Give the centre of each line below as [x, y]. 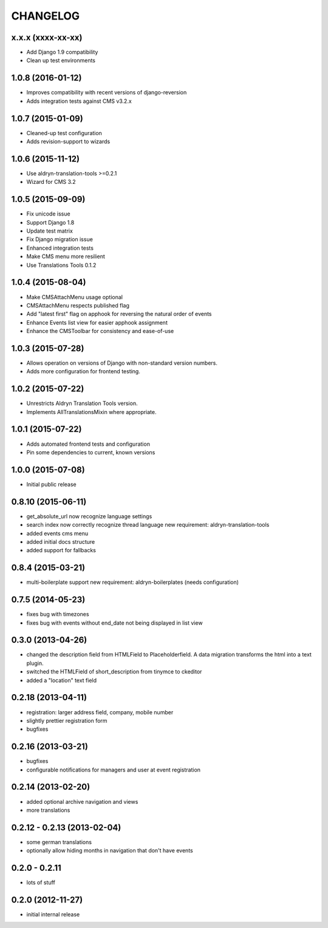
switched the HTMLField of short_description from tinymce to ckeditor [114, 672]
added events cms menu [57, 533]
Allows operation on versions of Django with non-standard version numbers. [122, 363]
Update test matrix [50, 231]
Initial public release [52, 484]
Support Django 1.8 [50, 222]
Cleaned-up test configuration [64, 133]
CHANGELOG [46, 16]
